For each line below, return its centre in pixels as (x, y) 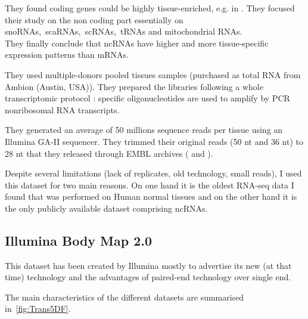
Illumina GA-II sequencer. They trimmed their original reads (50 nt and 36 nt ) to (154, 141)
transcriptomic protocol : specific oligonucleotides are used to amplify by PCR (147, 98)
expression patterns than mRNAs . (67, 55)
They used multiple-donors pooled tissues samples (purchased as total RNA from (153, 74)
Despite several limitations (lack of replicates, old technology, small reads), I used (153, 173)
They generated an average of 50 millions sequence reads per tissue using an (144, 130)
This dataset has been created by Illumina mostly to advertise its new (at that (148, 265)
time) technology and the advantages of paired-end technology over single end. (148, 277)
